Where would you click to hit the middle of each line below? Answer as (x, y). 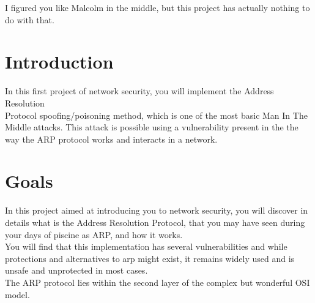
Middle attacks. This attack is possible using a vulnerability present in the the (152, 127)
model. (17, 294)
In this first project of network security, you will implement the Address (139, 91)
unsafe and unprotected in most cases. (76, 270)
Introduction (59, 62)
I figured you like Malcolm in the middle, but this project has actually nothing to (157, 7)
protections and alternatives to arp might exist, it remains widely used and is (150, 258)
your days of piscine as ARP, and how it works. (94, 234)
